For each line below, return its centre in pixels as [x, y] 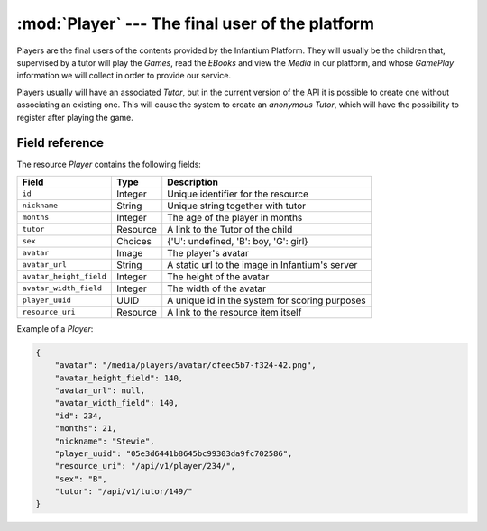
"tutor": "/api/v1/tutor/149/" [124, 492]
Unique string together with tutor [237, 206]
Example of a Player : [55, 328]
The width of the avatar [216, 288]
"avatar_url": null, [100, 390]
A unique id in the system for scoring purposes [266, 300]
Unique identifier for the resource [238, 194]
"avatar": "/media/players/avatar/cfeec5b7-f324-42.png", [185, 366]
